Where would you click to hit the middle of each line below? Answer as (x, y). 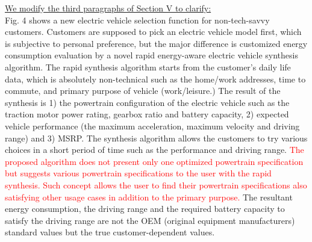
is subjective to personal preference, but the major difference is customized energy (156, 43)
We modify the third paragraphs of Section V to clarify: (108, 8)
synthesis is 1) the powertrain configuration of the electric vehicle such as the (147, 102)
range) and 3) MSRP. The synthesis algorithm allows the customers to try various (156, 138)
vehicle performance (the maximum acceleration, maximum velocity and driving (152, 126)
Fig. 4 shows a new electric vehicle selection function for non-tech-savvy (137, 20)
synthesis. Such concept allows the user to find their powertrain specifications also (156, 185)
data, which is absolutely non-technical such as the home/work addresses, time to (155, 79)
